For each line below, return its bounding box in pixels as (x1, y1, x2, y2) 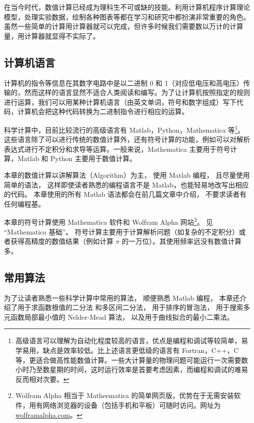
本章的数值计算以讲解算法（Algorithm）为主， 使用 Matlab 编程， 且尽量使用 (4, 169, 250, 180)
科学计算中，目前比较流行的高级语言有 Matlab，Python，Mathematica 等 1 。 (4, 123, 245, 135)
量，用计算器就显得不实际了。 (4, 30, 100, 41)
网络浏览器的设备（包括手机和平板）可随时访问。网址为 (42, 399, 221, 410)
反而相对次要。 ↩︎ (15, 374, 69, 384)
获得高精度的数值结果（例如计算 (10, 236, 113, 246)
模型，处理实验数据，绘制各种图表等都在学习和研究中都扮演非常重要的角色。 (4, 11, 250, 22)
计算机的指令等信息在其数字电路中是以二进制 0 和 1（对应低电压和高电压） (4, 77, 243, 88)
